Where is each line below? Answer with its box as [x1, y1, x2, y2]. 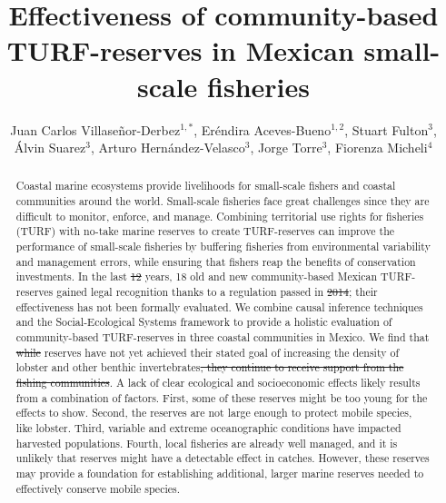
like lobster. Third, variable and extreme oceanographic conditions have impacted [15, 419, 401, 435]
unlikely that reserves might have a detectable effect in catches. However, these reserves [15, 450, 430, 466]
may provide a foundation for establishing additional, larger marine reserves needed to [15, 465, 424, 480]
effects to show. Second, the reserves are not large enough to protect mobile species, [15, 405, 412, 420]
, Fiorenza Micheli [327, 138, 428, 157]
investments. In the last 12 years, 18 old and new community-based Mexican [15, 269, 378, 284]
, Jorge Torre [250, 138, 322, 157]
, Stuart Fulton [344, 120, 429, 139]
